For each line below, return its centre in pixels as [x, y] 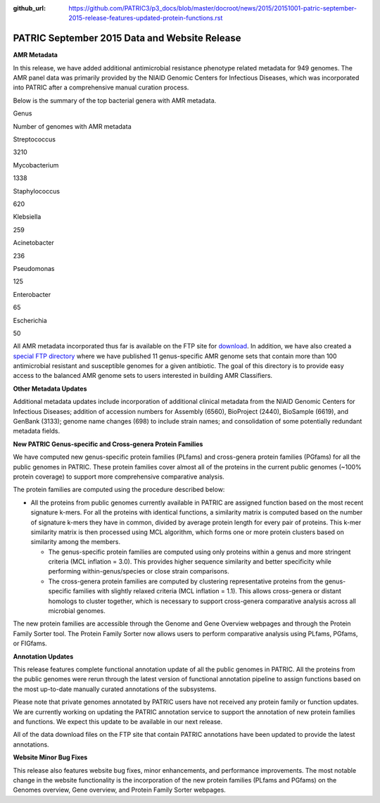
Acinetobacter [33, 243]
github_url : [29, 8]
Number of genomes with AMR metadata [72, 126]
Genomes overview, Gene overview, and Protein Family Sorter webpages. [120, 790]
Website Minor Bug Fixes [50, 757]
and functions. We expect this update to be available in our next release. [118, 721]
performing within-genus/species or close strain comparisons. [139, 571]
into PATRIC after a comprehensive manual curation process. [101, 87]
